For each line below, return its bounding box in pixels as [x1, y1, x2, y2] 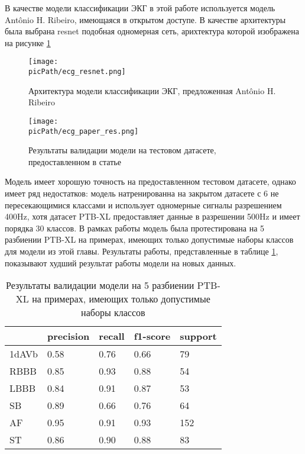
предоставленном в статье [28, 155, 121, 168]
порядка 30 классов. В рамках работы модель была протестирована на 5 [5, 221, 265, 234]
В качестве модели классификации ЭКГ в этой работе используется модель [5, 2, 275, 14]
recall [99, 329, 125, 343]
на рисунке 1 [5, 36, 51, 49]
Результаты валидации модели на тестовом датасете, [28, 144, 216, 156]
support [180, 329, 217, 343]
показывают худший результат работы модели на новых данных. [5, 256, 236, 269]
